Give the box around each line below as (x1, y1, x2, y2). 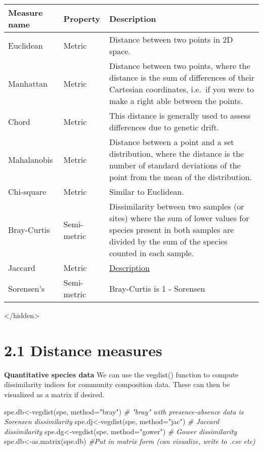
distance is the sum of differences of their (109, 72, 255, 83)
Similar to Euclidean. (109, 186, 184, 197)
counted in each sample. (109, 247, 194, 259)
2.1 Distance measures (4, 339, 162, 360)
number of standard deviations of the (109, 159, 241, 171)
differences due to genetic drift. (109, 121, 220, 133)
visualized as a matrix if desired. (4, 389, 105, 399)
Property (63, 12, 101, 24)
